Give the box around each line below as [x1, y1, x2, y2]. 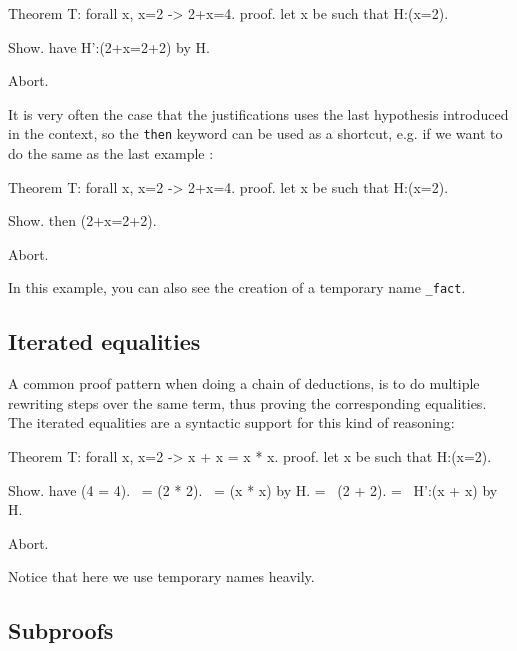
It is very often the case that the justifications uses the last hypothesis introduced [8, 103, 509, 124]
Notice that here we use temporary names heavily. [8, 566, 315, 587]
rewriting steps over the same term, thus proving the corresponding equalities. [8, 392, 487, 413]
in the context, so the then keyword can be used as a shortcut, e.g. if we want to [8, 123, 503, 144]
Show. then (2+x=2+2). [8, 210, 157, 231]
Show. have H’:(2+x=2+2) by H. [8, 36, 210, 57]
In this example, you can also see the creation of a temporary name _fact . [8, 277, 466, 298]
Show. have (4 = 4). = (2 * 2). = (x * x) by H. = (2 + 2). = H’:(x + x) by [8, 479, 498, 500]
